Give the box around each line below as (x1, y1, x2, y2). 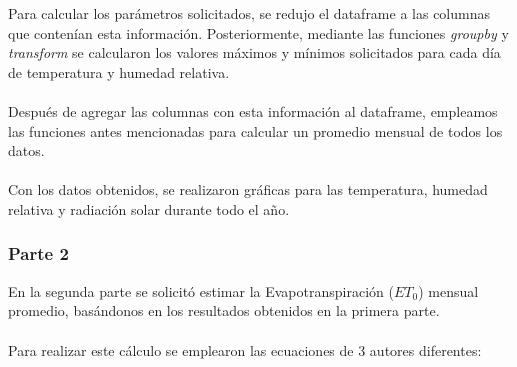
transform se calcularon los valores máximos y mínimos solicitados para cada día (8, 42, 501, 63)
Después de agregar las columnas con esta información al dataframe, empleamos (8, 100, 498, 121)
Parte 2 (8, 241, 69, 266)
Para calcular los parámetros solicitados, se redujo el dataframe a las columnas (8, 3, 490, 23)
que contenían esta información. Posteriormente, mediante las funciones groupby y (8, 22, 509, 43)
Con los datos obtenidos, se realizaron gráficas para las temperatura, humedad (8, 179, 488, 200)
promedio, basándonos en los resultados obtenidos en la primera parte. (8, 300, 440, 321)
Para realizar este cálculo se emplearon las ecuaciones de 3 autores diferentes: (8, 339, 482, 360)
